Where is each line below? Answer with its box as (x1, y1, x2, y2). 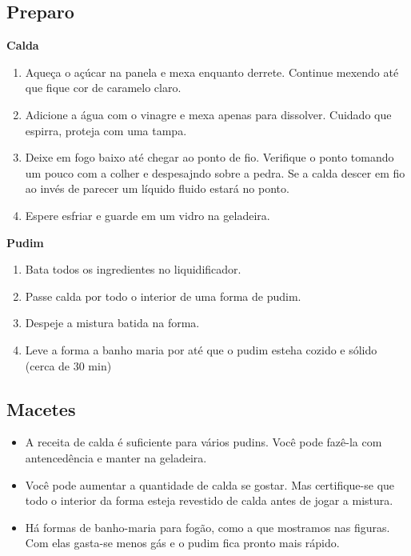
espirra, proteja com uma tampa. (25, 122, 187, 138)
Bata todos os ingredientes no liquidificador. (25, 261, 241, 278)
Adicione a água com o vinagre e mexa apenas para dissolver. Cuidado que (25, 106, 392, 122)
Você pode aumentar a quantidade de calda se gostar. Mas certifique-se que (25, 476, 395, 493)
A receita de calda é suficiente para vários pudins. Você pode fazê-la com (25, 434, 382, 450)
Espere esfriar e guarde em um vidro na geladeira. (25, 206, 270, 223)
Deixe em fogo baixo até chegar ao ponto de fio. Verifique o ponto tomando (25, 149, 394, 166)
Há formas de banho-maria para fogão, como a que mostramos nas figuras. (25, 518, 390, 535)
